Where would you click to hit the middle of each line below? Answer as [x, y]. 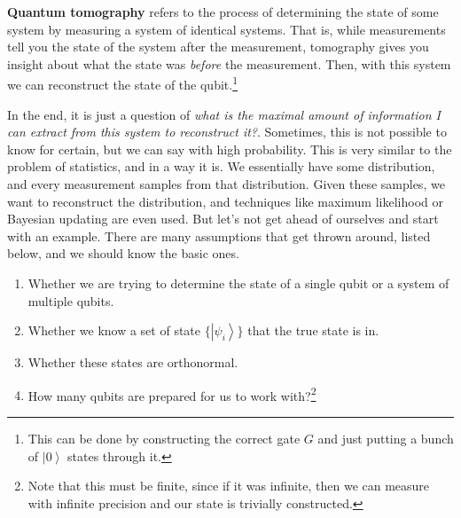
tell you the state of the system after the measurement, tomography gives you [218, 47]
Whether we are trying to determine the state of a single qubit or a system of [238, 283]
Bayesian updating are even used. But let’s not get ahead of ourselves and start [223, 219]
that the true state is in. [313, 330]
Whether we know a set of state [114, 330]
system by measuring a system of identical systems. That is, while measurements [227, 29]
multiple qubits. [71, 300]
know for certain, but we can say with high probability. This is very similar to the [230, 149]
